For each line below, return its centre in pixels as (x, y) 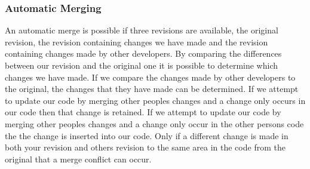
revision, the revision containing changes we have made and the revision (136, 42)
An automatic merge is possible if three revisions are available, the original (142, 30)
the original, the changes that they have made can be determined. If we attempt (152, 89)
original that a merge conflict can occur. (78, 159)
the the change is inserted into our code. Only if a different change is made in (147, 135)
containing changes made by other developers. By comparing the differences (143, 53)
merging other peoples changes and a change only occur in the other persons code (154, 123)
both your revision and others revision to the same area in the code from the (145, 147)
